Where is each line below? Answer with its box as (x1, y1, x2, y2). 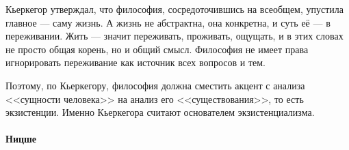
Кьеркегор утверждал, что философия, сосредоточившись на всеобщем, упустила (5, 2, 344, 16)
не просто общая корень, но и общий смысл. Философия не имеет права (5, 42, 309, 56)
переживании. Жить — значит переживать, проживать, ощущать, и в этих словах (5, 29, 344, 43)
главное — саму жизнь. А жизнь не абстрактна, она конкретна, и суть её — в (5, 15, 331, 29)
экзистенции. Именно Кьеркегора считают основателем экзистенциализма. (5, 105, 315, 119)
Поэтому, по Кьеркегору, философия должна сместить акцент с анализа (5, 78, 305, 92)
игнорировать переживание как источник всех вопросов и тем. (5, 55, 266, 70)
